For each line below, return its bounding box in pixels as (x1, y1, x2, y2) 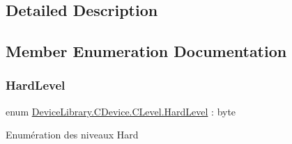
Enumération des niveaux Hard (6, 127, 139, 142)
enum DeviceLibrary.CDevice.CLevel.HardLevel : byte (6, 104, 236, 118)
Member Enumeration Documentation (6, 40, 287, 62)
